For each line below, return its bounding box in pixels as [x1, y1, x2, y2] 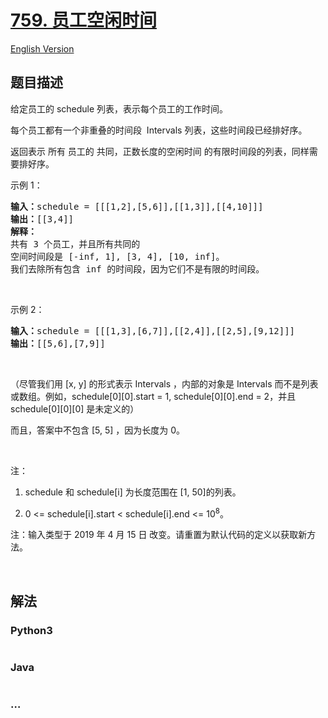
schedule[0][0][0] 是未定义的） [10, 402, 140, 415]
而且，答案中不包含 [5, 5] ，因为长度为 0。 [10, 424, 186, 436]
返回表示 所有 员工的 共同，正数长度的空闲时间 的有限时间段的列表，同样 [10, 145, 310, 157]
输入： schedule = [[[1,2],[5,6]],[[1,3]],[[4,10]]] [10, 201, 264, 212]
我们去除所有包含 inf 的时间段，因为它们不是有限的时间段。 [10, 263, 265, 275]
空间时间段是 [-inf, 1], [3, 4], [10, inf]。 [10, 251, 225, 262]
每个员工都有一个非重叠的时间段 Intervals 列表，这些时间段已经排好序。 [10, 124, 308, 136]
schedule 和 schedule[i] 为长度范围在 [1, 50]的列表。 [24, 486, 242, 498]
